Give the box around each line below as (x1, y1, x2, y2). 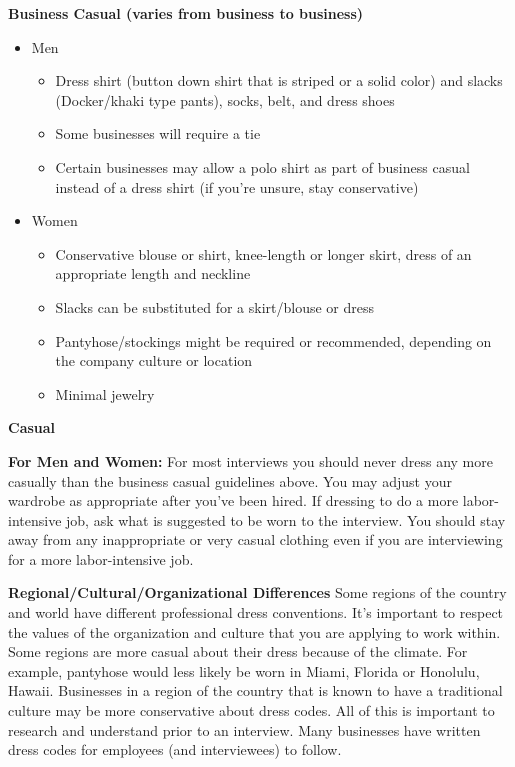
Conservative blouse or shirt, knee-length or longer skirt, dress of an (55, 243, 472, 264)
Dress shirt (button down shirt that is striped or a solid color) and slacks (55, 70, 503, 91)
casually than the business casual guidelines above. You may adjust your (8, 470, 452, 491)
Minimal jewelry (55, 383, 155, 404)
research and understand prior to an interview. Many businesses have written (8, 719, 481, 740)
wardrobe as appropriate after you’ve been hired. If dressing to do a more (8, 490, 459, 511)
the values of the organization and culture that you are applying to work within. (8, 621, 501, 642)
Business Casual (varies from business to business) (8, 3, 364, 23)
